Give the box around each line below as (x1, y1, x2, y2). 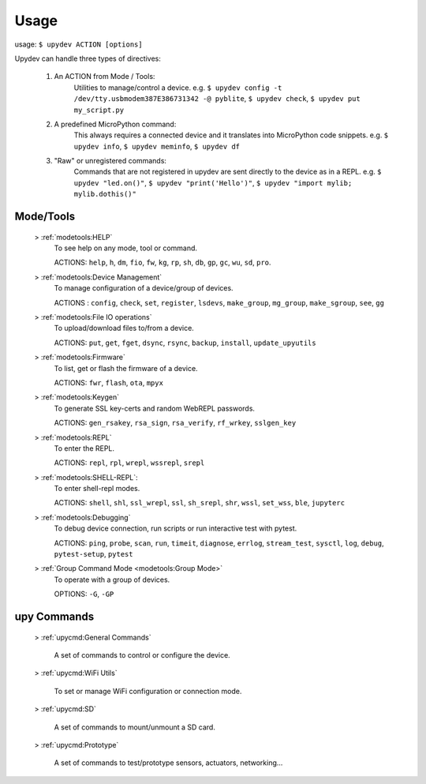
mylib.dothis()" (73, 189, 137, 199)
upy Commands (14, 610, 95, 623)
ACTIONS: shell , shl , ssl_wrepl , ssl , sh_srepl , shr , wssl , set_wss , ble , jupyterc (54, 498, 346, 508)
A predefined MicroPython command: (54, 119, 177, 129)
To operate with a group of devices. (54, 575, 170, 584)
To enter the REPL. (54, 443, 114, 453)
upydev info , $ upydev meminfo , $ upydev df (73, 141, 241, 151)
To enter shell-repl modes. (54, 484, 140, 493)
